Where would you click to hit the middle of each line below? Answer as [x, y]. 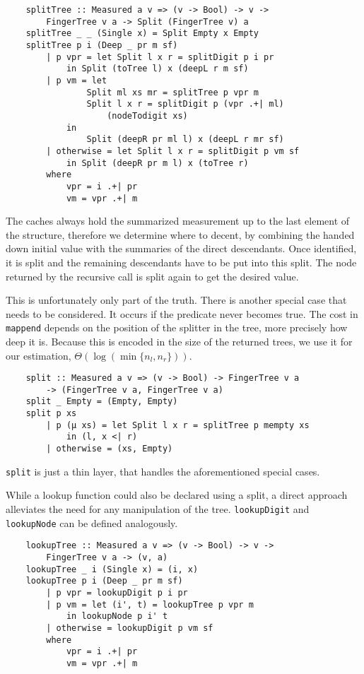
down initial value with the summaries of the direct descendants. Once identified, [181, 248]
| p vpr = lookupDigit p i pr [117, 592]
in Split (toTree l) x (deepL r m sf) [157, 69]
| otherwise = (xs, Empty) [110, 449]
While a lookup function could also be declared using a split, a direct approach [177, 495]
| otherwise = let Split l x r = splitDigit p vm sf [173, 151]
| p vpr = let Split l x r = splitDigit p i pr [160, 57]
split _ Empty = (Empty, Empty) [102, 402]
